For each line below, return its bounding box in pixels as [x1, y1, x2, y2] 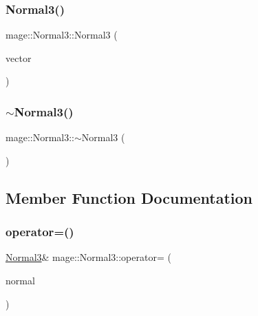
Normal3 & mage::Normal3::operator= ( [6, 250, 171, 264]
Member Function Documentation [6, 187, 253, 208]
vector [6, 50, 32, 65]
